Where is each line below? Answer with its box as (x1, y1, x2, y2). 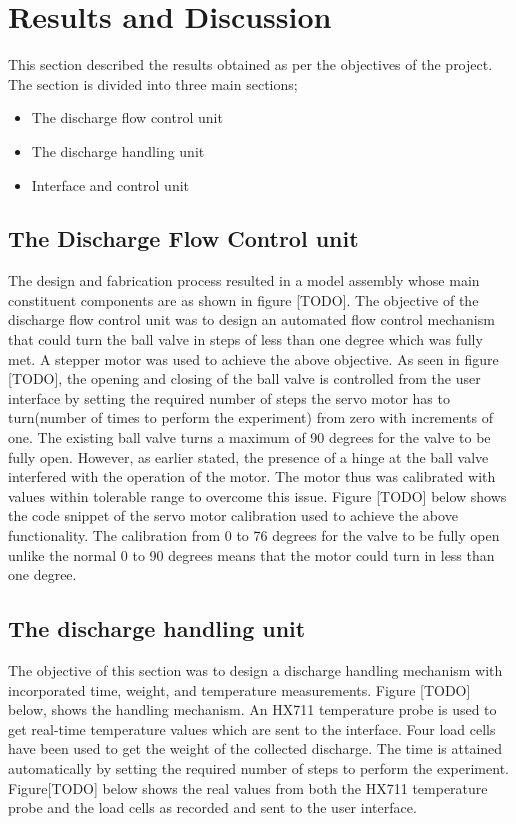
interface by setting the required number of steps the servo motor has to (8, 387, 450, 408)
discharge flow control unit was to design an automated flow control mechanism (8, 309, 495, 330)
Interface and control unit (31, 174, 190, 195)
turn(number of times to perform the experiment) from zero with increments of (8, 407, 494, 428)
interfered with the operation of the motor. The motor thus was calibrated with (8, 466, 496, 487)
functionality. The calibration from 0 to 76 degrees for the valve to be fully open (8, 525, 500, 546)
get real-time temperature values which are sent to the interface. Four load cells (8, 718, 496, 739)
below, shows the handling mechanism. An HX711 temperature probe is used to (8, 699, 497, 720)
